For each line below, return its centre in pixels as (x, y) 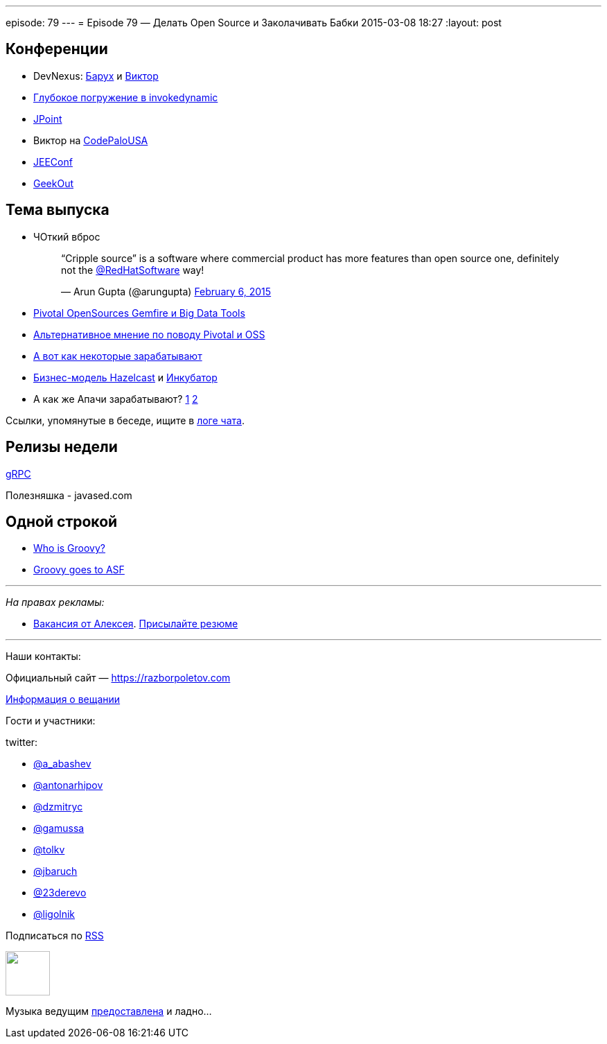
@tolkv (49, 850)
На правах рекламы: (55, 602)
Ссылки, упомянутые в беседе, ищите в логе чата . (125, 420)
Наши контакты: (43, 656)
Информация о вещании (63, 699)
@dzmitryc (58, 807)
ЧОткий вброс (67, 236)
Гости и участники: (51, 721)
